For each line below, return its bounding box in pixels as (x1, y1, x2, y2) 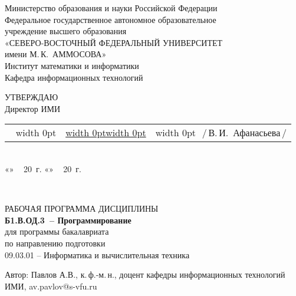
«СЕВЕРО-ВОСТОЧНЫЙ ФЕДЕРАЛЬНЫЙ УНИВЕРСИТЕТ (5, 36, 223, 48)
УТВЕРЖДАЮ (5, 91, 58, 103)
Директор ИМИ (5, 102, 61, 114)
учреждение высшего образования (5, 25, 127, 37)
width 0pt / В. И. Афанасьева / (155, 126, 287, 140)
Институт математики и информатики (5, 59, 139, 71)
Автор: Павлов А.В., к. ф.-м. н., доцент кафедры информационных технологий (5, 268, 285, 281)
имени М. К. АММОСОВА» (5, 48, 107, 60)
